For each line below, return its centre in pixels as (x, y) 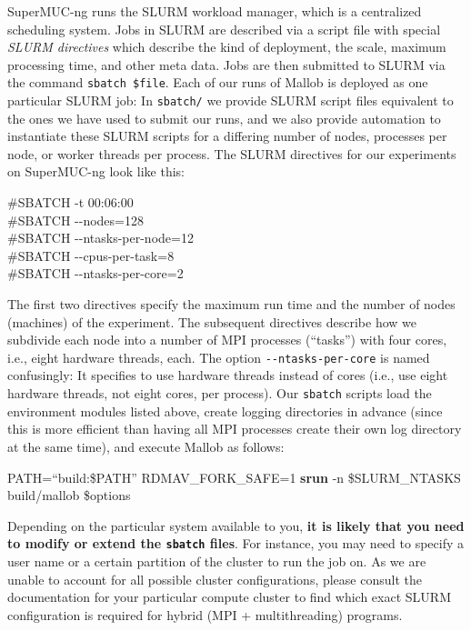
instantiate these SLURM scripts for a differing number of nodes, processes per (227, 136)
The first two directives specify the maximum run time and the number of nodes (231, 304)
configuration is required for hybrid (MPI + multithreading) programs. (205, 614)
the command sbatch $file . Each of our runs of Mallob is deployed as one (218, 82)
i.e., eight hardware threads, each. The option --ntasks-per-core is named (219, 357)
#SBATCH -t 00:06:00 (70, 202)
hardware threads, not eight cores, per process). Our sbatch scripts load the (220, 393)
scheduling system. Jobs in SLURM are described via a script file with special (224, 29)
